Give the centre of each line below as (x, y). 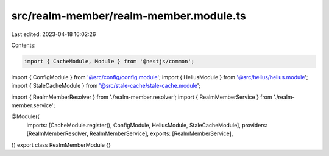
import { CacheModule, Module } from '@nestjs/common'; (109, 61)
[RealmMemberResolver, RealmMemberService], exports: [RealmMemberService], (130, 133)
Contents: (23, 45)
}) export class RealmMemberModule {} (61, 145)
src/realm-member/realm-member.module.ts (129, 16)
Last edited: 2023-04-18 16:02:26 (54, 34)
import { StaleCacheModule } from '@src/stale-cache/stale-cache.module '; (106, 86)
